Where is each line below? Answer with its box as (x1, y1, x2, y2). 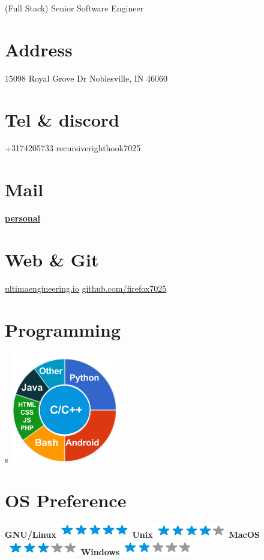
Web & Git (5, 247, 99, 271)
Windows (80, 545, 120, 558)
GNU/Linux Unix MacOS (5, 528, 260, 541)
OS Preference (5, 488, 127, 513)
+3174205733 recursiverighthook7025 (5, 142, 141, 154)
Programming (5, 317, 121, 342)
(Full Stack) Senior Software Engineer (5, 2, 144, 14)
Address (5, 37, 73, 61)
